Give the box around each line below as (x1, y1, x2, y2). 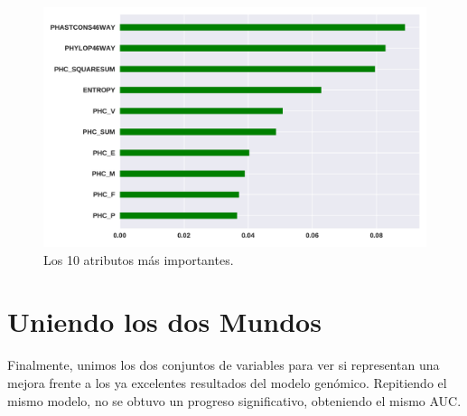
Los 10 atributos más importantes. (43, 250, 234, 269)
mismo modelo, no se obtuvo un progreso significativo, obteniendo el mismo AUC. (7, 391, 462, 410)
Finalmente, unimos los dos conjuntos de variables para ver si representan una (7, 355, 440, 374)
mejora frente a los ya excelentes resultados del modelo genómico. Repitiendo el (7, 373, 447, 392)
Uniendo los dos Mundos (7, 303, 322, 340)
